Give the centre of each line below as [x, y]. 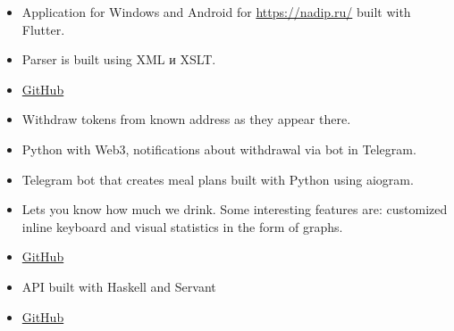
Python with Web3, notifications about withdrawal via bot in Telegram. [219, 149]
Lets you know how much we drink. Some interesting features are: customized [235, 209]
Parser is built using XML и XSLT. [119, 59]
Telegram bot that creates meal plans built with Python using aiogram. [218, 179]
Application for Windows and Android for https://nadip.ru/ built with [216, 12]
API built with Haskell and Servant [119, 286]
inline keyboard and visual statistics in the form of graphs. [182, 226]
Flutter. [43, 29]
